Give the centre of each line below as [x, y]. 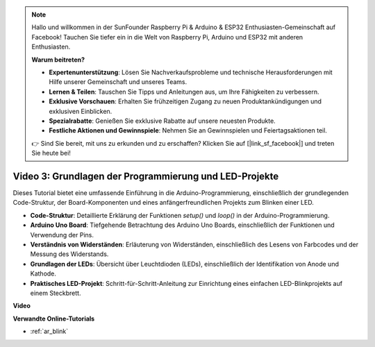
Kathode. [43, 273]
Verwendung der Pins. [62, 235]
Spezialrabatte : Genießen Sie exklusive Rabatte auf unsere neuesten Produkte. [162, 121]
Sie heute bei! [51, 153]
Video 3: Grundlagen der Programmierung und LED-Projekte [146, 176]
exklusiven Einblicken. [81, 111]
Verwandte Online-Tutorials [54, 319]
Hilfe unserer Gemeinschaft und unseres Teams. [118, 82]
